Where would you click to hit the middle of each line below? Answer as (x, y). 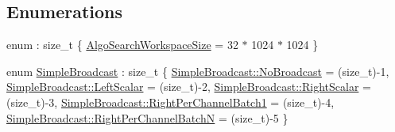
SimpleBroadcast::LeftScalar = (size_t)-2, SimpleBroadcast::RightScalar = (189, 87)
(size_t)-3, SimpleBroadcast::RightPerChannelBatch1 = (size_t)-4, (170, 102)
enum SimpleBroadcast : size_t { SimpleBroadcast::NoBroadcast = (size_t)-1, (198, 71)
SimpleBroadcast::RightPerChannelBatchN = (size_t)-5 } (147, 117)
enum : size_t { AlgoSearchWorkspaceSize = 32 (122, 45)
